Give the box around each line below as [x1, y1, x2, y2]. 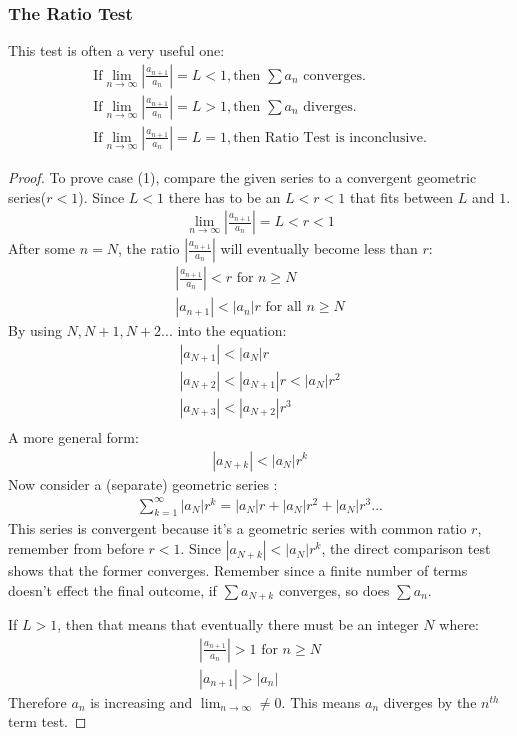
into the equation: [177, 320, 287, 341]
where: [439, 614, 479, 635]
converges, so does [278, 579, 390, 600]
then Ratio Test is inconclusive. [233, 130, 427, 145]
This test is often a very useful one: [8, 40, 225, 61]
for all [265, 300, 302, 315]
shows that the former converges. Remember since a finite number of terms [8, 560, 468, 581]
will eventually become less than [220, 238, 418, 259]
